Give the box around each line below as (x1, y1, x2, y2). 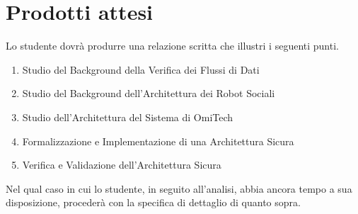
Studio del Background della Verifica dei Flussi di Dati (22, 62, 260, 77)
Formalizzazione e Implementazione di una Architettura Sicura (22, 133, 294, 148)
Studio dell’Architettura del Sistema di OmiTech (22, 109, 233, 124)
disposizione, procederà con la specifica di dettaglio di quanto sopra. (6, 195, 301, 210)
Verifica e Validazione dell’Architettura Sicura (22, 157, 221, 172)
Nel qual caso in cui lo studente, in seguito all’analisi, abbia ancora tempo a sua (6, 181, 352, 196)
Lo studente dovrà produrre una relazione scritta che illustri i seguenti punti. (6, 38, 339, 53)
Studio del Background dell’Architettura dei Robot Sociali (22, 86, 275, 101)
